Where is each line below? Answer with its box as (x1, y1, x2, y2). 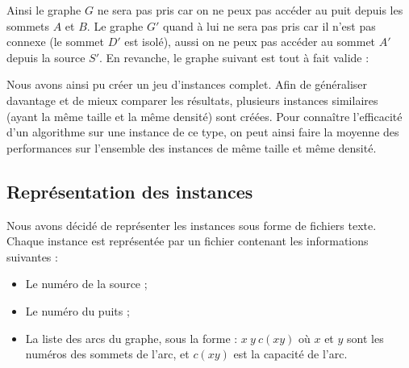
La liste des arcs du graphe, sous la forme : (25, 329, 238, 346)
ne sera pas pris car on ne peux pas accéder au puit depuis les (97, 2, 403, 18)
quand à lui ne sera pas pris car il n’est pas (162, 17, 376, 34)
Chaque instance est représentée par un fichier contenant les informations (6, 232, 369, 249)
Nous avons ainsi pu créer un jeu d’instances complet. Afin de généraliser (6, 76, 368, 93)
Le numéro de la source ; (25, 275, 148, 292)
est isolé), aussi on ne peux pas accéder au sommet (124, 33, 376, 50)
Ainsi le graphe (6, 2, 81, 18)
